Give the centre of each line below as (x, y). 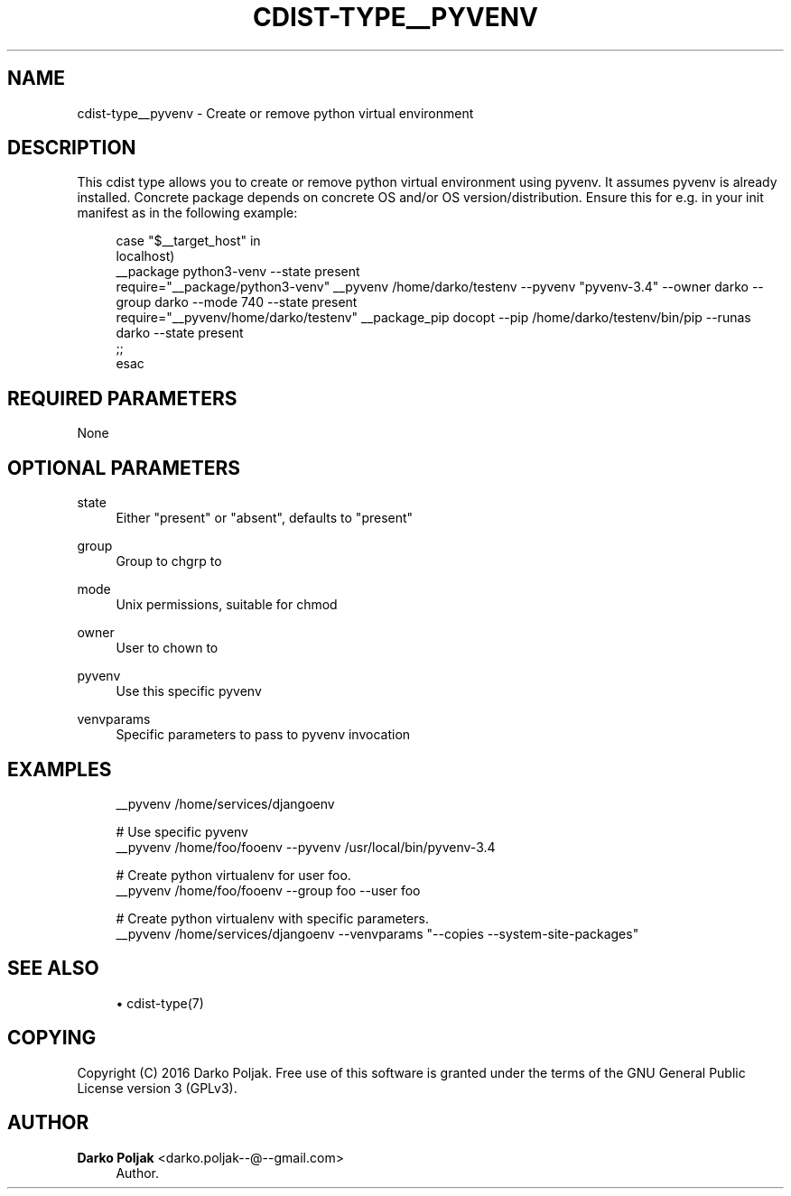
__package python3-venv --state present (238, 272)
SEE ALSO (53, 969)
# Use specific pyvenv (182, 831)
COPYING (52, 1038)
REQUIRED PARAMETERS (122, 398)
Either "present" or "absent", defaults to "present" (265, 518)
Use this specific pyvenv (189, 691)
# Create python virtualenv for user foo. (233, 875)
